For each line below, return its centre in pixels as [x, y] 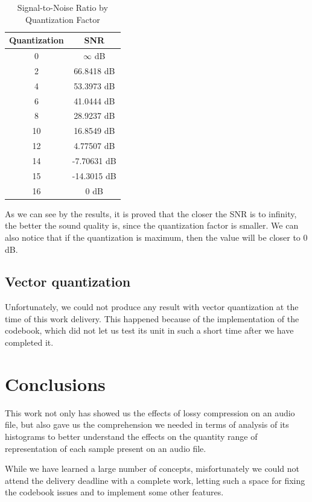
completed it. [29, 342]
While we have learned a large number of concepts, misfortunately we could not [152, 469]
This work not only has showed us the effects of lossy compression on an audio [150, 412]
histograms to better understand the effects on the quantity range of [131, 436]
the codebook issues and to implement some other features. [114, 492]
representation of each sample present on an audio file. [106, 448]
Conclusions [55, 383]
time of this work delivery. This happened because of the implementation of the [152, 318]
